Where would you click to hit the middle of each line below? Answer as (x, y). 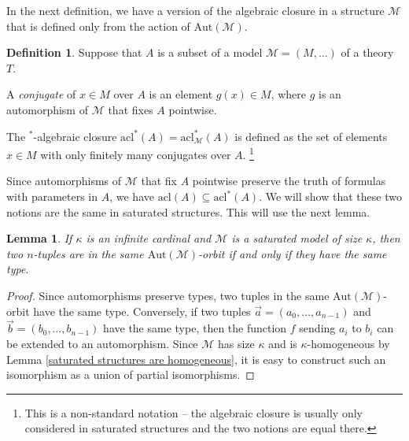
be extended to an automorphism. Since (102, 343)
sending (317, 328)
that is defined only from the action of (98, 26)
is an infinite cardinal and (149, 238)
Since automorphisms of (64, 181)
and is (283, 343)
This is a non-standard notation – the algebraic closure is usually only (193, 412)
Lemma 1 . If (39, 238)
